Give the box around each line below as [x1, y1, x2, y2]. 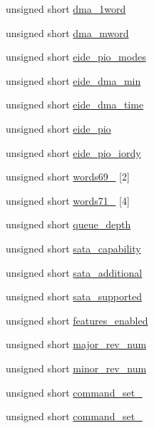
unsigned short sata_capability [6, 240, 141, 255]
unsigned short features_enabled [6, 312, 148, 327]
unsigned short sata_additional [6, 265, 143, 280]
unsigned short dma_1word [6, 1, 126, 16]
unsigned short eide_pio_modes [6, 49, 146, 64]
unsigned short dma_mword [6, 25, 129, 40]
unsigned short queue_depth [6, 217, 131, 232]
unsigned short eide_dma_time [6, 97, 144, 112]
